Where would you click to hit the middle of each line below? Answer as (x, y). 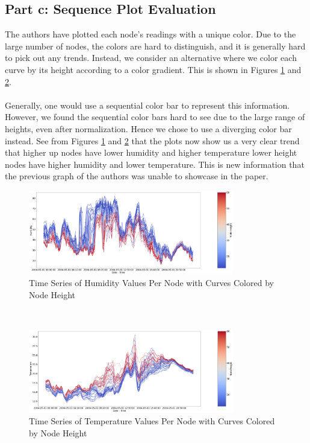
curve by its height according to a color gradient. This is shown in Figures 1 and (153, 69)
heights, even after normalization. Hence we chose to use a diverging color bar (148, 128)
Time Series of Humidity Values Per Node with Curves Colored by (151, 283)
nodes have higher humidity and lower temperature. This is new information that (155, 164)
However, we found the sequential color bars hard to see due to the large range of (155, 117)
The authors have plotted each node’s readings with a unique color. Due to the (150, 34)
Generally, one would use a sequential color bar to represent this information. (147, 105)
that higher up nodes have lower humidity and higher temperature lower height (151, 152)
